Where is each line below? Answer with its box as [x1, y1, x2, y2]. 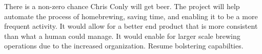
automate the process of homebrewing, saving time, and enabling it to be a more [4, 11, 258, 21]
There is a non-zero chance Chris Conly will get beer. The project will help [4, 1, 240, 11]
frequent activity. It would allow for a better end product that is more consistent [4, 21, 258, 31]
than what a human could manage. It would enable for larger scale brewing [4, 30, 240, 41]
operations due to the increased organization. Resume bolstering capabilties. [4, 40, 244, 51]
